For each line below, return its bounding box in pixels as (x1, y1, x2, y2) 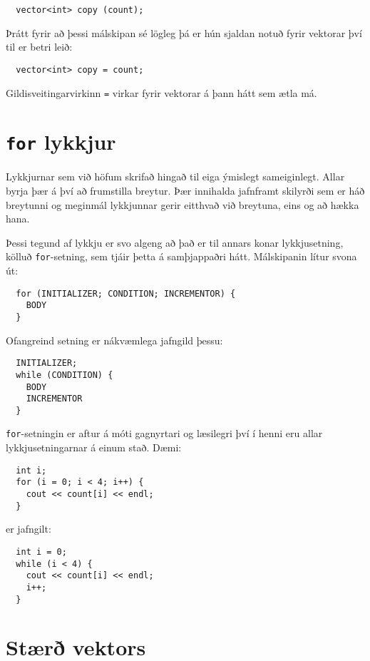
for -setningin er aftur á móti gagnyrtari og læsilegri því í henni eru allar (6, 426, 323, 441)
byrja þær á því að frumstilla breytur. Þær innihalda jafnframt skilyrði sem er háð (6, 183, 365, 198)
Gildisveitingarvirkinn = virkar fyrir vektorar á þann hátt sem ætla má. (6, 85, 317, 100)
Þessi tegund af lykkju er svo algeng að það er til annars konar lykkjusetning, (6, 235, 344, 250)
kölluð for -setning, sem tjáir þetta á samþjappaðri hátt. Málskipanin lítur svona (6, 249, 357, 264)
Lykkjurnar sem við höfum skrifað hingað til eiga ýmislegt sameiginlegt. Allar (6, 169, 345, 184)
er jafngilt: (6, 521, 51, 536)
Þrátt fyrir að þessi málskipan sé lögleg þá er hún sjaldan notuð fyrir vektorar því (6, 25, 362, 40)
